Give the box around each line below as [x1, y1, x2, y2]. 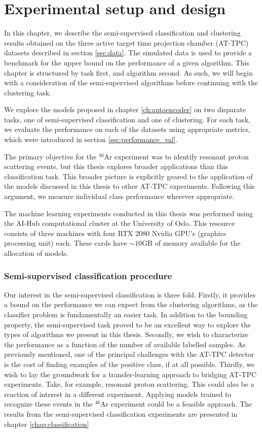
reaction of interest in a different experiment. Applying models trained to [4, 388, 232, 399]
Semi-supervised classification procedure [4, 269, 172, 282]
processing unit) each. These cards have [4, 238, 127, 248]
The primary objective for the [4, 151, 97, 161]
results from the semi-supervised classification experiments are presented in [4, 408, 238, 419]
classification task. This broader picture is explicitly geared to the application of [4, 171, 253, 181]
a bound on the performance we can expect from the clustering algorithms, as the [4, 299, 258, 310]
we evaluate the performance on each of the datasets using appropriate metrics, [4, 124, 250, 135]
